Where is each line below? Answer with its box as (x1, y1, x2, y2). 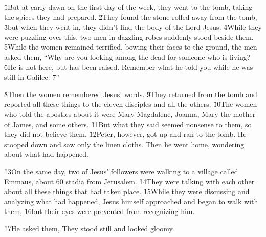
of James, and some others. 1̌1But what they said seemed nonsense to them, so (4, 118, 252, 129)
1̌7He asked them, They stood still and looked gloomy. (4, 223, 174, 233)
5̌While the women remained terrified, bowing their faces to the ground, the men (4, 41, 257, 52)
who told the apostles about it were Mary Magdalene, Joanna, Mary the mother (4, 108, 256, 119)
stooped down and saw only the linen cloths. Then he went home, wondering (4, 138, 245, 149)
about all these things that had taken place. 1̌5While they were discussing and (4, 186, 250, 197)
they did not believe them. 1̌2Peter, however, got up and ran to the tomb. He (4, 129, 247, 139)
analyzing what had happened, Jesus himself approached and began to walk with (4, 196, 258, 206)
